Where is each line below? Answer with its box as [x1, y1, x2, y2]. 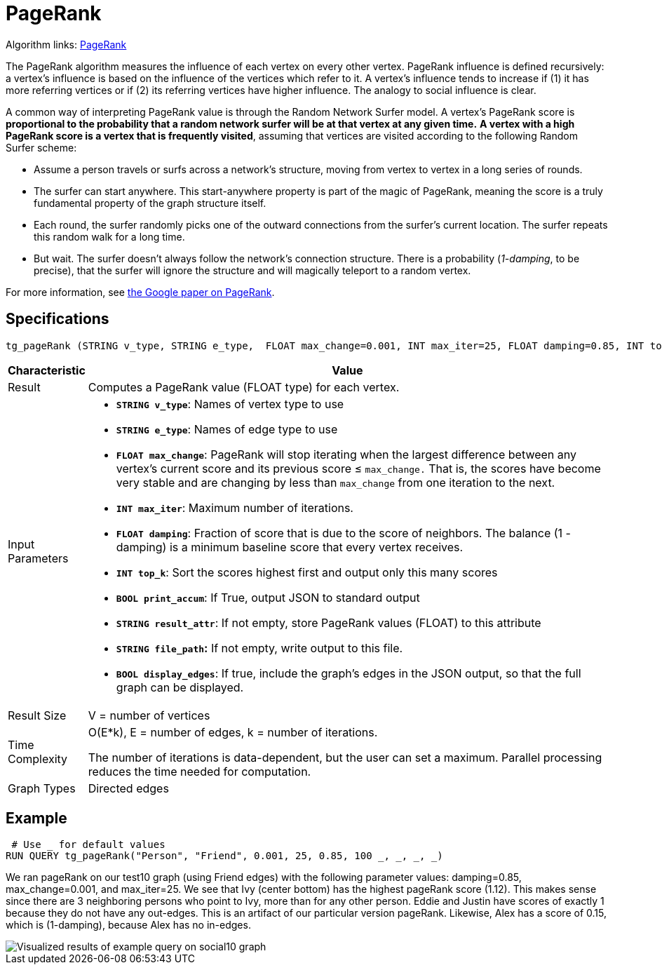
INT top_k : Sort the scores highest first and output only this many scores [116, 565, 498, 579]
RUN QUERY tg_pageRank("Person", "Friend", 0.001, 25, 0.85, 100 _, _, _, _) [6, 850, 443, 862]
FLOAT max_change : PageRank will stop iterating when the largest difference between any [116, 447, 576, 462]
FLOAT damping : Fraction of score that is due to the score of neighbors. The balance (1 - [116, 525, 571, 540]
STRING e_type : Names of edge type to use [116, 422, 338, 436]
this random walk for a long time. [34, 230, 185, 243]
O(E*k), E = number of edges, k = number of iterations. [88, 725, 378, 739]
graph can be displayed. [116, 680, 244, 694]
